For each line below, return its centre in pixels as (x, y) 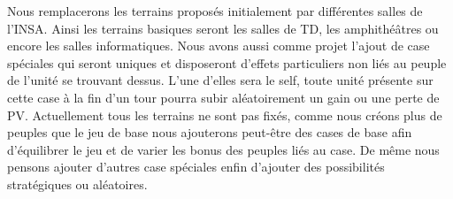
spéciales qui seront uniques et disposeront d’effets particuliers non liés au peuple (227, 62)
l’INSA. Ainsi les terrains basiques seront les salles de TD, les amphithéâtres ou (223, 28)
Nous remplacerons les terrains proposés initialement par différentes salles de (215, 11)
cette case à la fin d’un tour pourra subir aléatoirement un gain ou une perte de (223, 97)
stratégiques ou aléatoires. (77, 184)
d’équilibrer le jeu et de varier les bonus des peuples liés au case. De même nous (223, 149)
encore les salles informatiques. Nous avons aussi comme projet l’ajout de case (219, 46)
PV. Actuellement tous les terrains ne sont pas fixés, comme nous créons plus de (225, 115)
